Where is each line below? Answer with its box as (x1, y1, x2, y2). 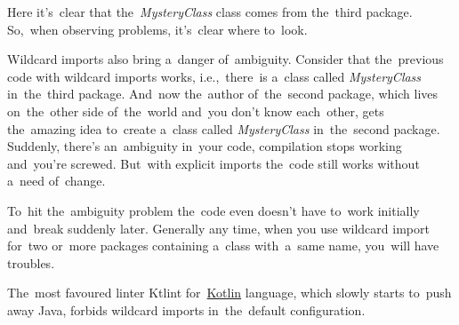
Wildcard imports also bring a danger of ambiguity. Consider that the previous (7, 50, 444, 68)
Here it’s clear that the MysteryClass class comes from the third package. (7, 3, 413, 20)
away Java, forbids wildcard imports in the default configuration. (7, 300, 366, 319)
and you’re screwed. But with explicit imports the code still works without (7, 154, 420, 172)
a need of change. (7, 171, 106, 190)
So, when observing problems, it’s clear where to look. (7, 20, 308, 38)
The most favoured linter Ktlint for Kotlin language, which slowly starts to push (7, 283, 452, 302)
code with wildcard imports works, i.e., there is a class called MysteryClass (7, 67, 422, 85)
